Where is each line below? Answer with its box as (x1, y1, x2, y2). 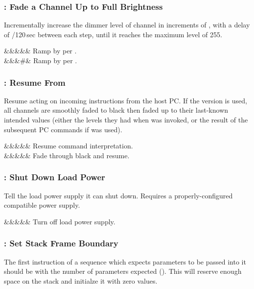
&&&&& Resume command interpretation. (4, 141, 133, 151)
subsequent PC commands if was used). (4, 124, 122, 134)
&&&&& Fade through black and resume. (4, 150, 130, 160)
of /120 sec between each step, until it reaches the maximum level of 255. (4, 29, 222, 39)
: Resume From (4, 76, 66, 88)
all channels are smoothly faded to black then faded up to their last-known (4, 105, 229, 115)
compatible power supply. (4, 200, 80, 210)
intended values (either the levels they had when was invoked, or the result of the (4, 115, 248, 124)
